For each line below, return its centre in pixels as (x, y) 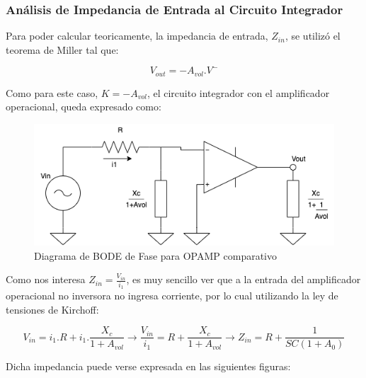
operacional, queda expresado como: (84, 107)
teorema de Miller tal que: (62, 49)
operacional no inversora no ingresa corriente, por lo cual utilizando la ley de (172, 296)
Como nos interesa (46, 279)
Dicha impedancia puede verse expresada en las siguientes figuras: (148, 366)
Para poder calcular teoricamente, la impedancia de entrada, (137, 36)
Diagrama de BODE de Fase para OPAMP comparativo (156, 255)
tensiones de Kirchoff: (52, 309)
